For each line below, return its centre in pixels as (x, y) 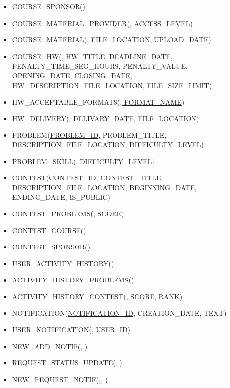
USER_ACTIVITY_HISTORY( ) (63, 263)
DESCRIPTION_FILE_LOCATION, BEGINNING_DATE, (104, 187)
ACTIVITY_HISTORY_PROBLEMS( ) (73, 280)
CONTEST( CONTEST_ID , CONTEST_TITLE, (88, 178)
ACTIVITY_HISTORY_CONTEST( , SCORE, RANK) (97, 296)
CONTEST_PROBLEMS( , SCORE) (68, 213)
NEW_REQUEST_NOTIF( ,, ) (60, 379)
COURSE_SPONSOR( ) (49, 6)
